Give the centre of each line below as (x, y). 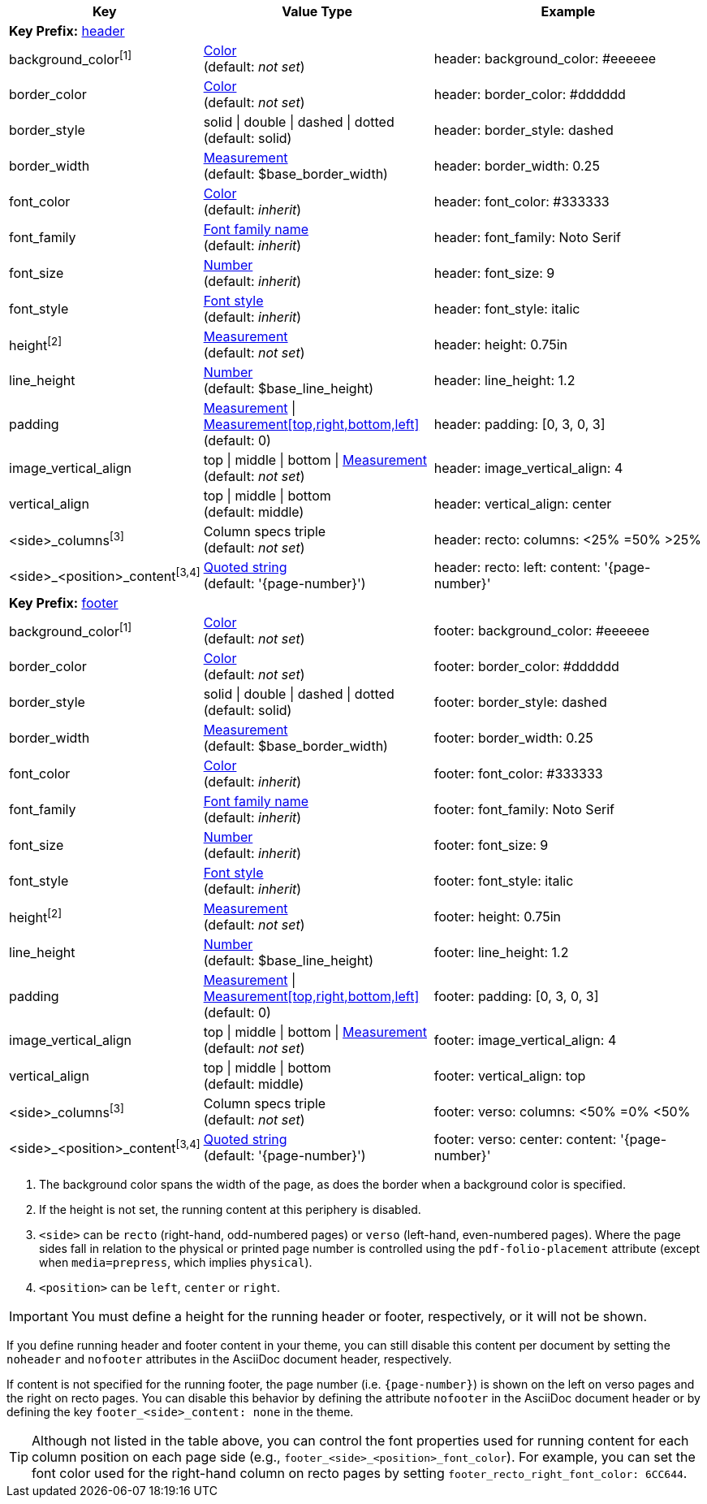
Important (39, 1316)
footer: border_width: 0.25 (513, 738)
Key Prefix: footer (64, 603)
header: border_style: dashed (524, 130)
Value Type (317, 11)
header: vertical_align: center (523, 504)
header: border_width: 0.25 (517, 166)
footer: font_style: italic (504, 881)
